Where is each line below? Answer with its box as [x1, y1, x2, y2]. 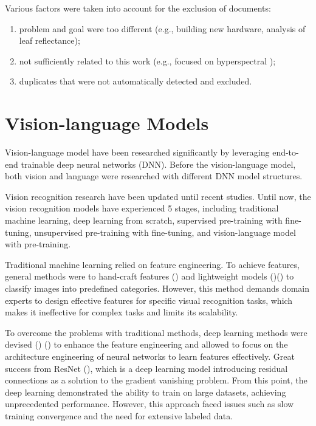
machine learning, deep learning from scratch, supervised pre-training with [5, 214, 283, 227]
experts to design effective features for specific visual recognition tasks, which [5, 294, 293, 306]
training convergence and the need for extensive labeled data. [5, 409, 233, 422]
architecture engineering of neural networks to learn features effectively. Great [5, 350, 295, 362]
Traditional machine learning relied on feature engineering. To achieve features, [5, 258, 300, 270]
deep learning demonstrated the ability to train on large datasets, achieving [5, 385, 286, 398]
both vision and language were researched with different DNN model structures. [5, 170, 303, 182]
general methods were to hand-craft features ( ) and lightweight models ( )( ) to [5, 270, 294, 283]
